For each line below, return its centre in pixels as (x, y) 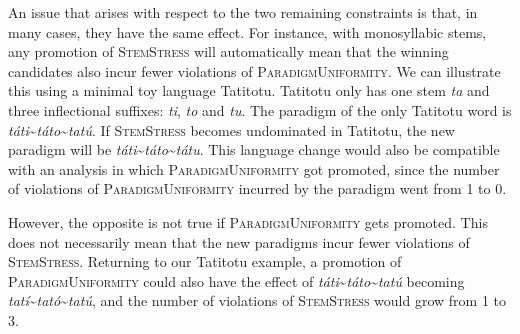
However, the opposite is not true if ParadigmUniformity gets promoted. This (248, 221)
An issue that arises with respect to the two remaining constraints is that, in (243, 12)
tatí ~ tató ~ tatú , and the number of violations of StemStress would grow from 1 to (257, 300)
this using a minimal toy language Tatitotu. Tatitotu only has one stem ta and (249, 90)
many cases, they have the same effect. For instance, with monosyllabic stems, (247, 31)
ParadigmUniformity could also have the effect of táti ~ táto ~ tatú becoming (236, 280)
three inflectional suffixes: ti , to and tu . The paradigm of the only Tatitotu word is (260, 109)
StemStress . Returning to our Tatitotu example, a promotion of (205, 261)
